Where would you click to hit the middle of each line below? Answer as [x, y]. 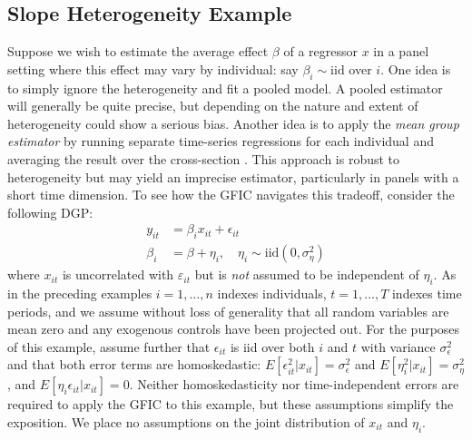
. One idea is [416, 68]
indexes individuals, [272, 293]
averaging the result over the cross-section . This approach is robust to [204, 158]
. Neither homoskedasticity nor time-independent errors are [294, 384]
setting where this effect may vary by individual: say [153, 68]
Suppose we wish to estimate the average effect [138, 51]
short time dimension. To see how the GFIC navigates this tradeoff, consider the [231, 195]
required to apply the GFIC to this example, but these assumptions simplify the [231, 404]
